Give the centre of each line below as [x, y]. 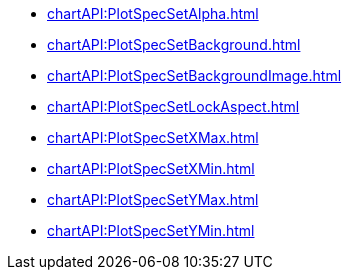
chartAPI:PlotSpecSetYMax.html [153, 199]
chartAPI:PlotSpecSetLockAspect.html [173, 106]
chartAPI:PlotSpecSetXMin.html [151, 168]
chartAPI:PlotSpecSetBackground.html [174, 44]
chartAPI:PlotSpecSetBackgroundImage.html [194, 75]
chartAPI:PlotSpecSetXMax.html [153, 137]
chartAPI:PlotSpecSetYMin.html [151, 230]
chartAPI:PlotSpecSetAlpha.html [153, 13]
